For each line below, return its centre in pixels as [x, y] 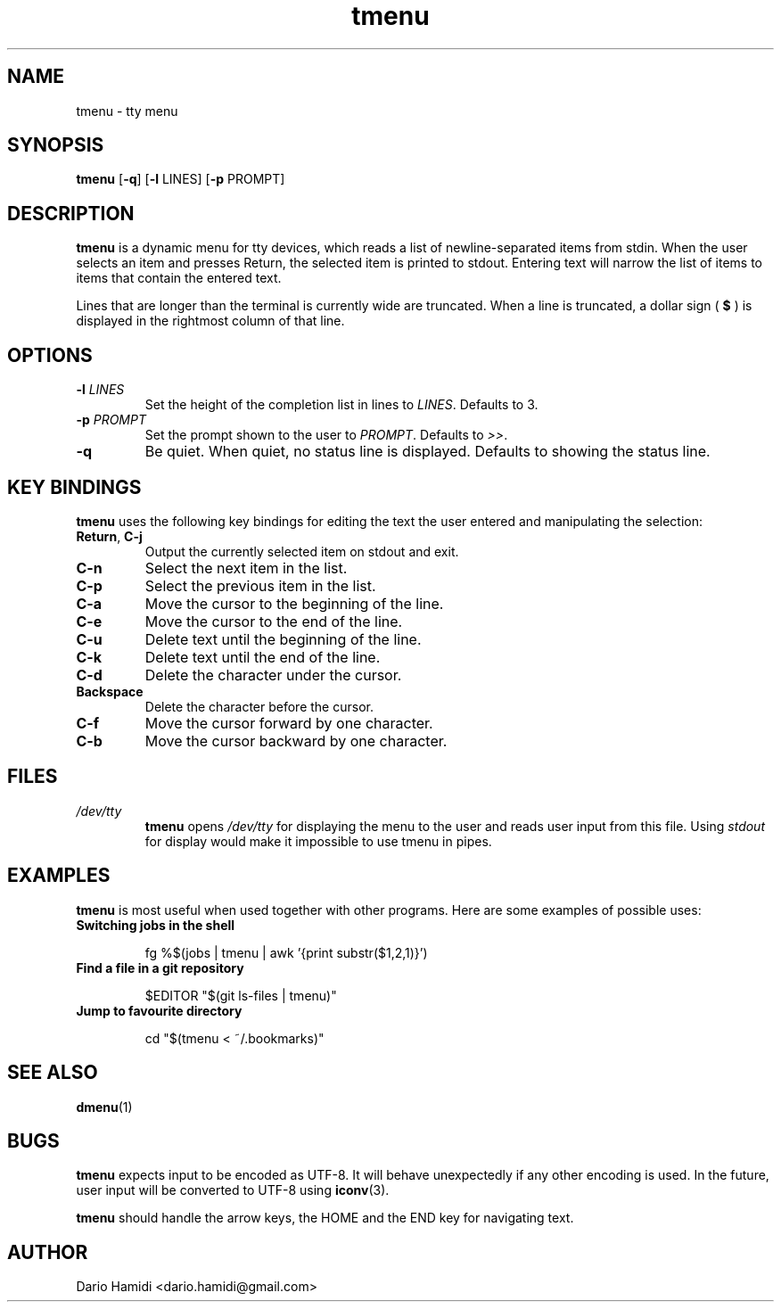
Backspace [110, 691]
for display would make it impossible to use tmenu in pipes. [318, 841]
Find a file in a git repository [160, 967]
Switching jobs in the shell [156, 925]
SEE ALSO [53, 1073]
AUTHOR [48, 1252]
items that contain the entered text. [179, 278]
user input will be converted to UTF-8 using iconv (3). [233, 1190]
